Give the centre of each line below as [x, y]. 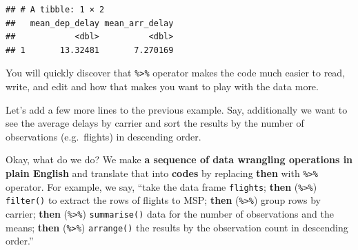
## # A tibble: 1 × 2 [55, 10]
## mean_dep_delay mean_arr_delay [90, 23]
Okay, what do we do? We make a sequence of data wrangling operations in [179, 159]
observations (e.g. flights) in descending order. [103, 136]
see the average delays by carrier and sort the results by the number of [155, 123]
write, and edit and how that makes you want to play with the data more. [162, 86]
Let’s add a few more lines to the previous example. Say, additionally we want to [177, 109]
